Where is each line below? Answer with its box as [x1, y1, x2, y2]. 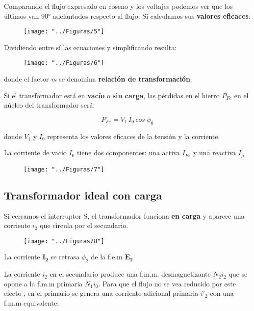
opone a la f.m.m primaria [4, 278, 83, 288]
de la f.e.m [91, 252, 123, 262]
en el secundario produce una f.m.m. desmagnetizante [50, 269, 211, 279]
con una [210, 288, 234, 298]
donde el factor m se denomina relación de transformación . [4, 74, 192, 84]
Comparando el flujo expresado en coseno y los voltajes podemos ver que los [4, 1, 233, 11]
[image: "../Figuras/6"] [24, 59, 104, 67]
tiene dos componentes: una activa [76, 147, 180, 158]
